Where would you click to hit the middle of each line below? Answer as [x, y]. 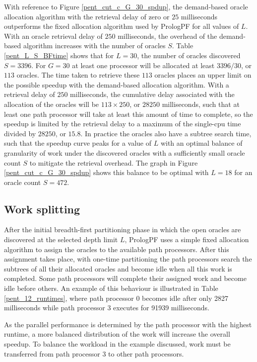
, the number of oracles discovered [189, 55]
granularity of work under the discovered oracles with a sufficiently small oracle [125, 152]
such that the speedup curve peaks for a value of [78, 143]
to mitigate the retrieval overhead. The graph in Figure [114, 162]
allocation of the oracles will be [52, 104]
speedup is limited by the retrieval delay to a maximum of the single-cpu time [123, 124]
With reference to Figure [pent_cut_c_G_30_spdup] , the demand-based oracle [126, 6]
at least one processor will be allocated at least [143, 65]
